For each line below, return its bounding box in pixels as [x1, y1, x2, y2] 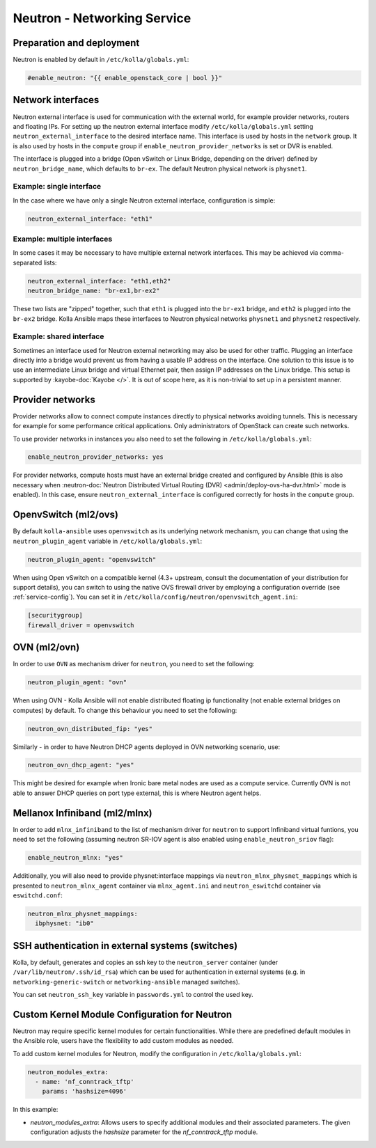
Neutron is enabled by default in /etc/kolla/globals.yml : [13, 56, 189, 64]
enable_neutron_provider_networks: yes [27, 453, 164, 461]
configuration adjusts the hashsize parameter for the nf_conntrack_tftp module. [30, 1128, 258, 1136]
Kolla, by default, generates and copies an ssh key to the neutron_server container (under [13, 958, 279, 966]
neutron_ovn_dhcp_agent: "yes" [27, 761, 135, 769]
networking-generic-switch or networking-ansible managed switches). [13, 977, 240, 986]
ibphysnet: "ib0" [35, 920, 94, 927]
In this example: [13, 1106, 58, 1114]
